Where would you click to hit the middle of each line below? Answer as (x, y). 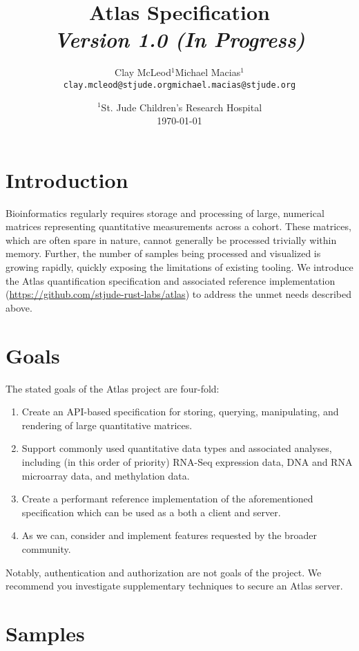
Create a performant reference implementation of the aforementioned (167, 499)
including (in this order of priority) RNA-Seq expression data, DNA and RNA (187, 461)
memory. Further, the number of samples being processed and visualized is (163, 253)
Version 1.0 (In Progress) (179, 39)
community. (46, 548)
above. (19, 307)
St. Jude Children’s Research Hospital (182, 107)
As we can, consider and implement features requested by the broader (169, 535)
